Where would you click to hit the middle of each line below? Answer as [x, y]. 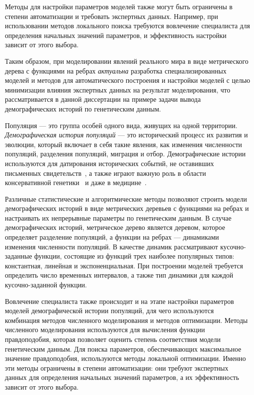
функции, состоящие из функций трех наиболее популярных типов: [134, 256]
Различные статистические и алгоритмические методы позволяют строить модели [126, 198]
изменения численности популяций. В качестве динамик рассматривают [112, 246]
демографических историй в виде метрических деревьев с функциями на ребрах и [127, 208]
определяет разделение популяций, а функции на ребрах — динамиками [112, 237]
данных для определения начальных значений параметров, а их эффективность [122, 377]
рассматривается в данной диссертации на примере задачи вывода [103, 99]
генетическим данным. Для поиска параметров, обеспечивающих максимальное [123, 348]
